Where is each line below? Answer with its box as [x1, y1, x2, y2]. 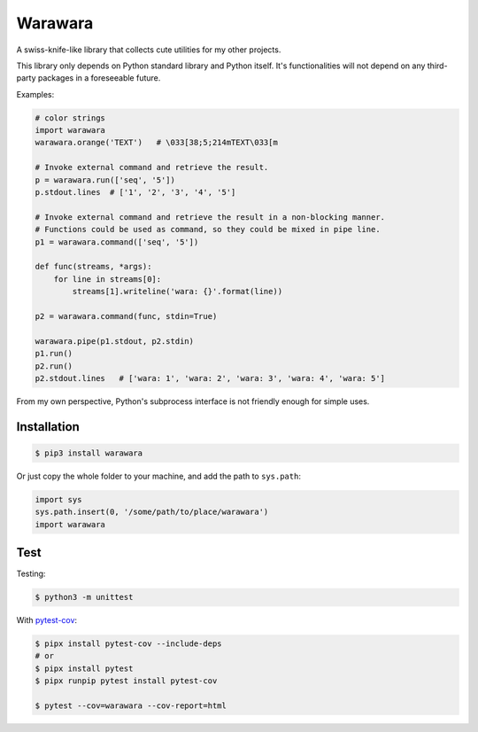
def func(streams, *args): [35, 261, 152, 272]
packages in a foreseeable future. [37, 73, 161, 83]
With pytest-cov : [16, 615, 78, 626]
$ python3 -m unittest [35, 592, 134, 603]
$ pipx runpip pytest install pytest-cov [35, 676, 218, 686]
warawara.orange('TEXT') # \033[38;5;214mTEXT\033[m [35, 137, 278, 148]
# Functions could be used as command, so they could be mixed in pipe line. [35, 224, 381, 235]
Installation [16, 419, 80, 434]
